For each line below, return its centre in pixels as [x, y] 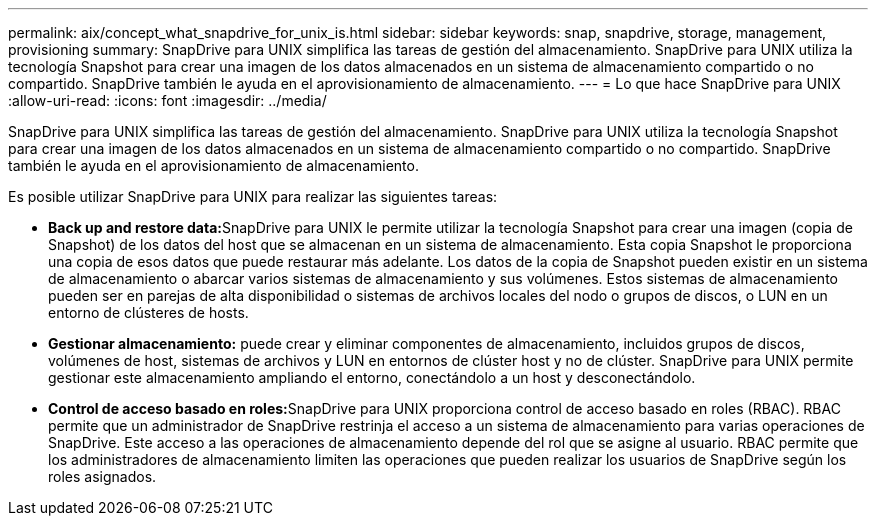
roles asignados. [102, 476]
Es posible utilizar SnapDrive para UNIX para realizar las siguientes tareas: [253, 196]
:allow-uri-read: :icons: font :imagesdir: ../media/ [167, 100]
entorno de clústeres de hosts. [148, 312]
